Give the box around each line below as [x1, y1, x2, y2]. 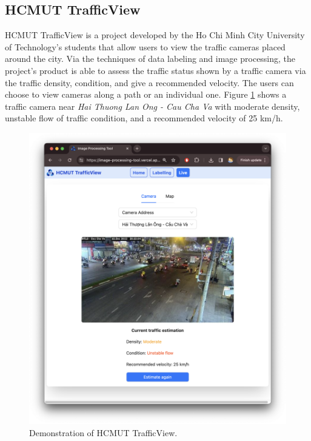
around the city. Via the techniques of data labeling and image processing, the [5, 52, 296, 65]
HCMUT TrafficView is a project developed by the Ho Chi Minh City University [5, 29, 305, 41]
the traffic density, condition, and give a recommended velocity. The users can [5, 76, 294, 89]
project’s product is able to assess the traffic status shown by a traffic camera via [5, 64, 306, 76]
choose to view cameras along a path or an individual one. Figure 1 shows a [5, 88, 287, 101]
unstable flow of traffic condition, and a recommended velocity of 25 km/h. [5, 112, 283, 124]
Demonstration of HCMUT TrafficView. [29, 426, 178, 439]
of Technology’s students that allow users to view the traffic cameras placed [5, 40, 286, 53]
